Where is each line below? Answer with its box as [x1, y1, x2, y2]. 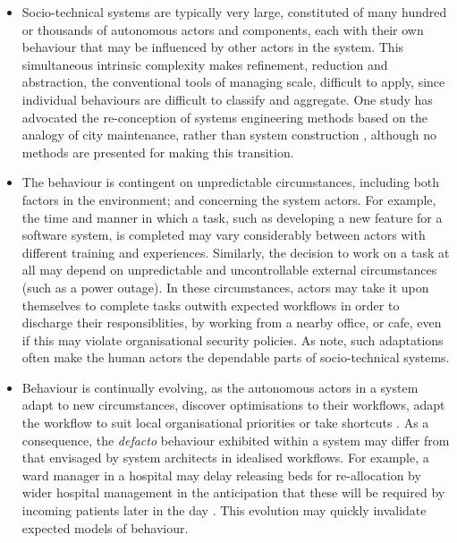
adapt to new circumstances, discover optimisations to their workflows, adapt [21, 395, 445, 414]
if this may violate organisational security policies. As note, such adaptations [21, 330, 444, 349]
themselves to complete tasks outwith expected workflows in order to [21, 295, 400, 314]
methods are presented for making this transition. [21, 142, 294, 161]
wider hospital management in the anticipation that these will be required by [21, 483, 445, 502]
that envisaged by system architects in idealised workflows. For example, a [21, 448, 429, 467]
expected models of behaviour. [21, 518, 189, 537]
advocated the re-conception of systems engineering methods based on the [21, 107, 427, 126]
